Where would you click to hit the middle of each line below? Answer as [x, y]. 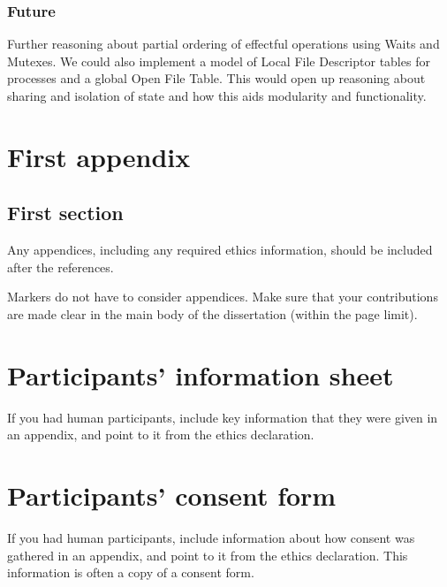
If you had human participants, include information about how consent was [211, 537]
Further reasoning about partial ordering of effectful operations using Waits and [223, 44]
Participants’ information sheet [201, 374]
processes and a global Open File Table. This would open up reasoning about [216, 78]
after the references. [61, 267]
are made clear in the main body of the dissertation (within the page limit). [212, 313]
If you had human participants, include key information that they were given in [223, 417]
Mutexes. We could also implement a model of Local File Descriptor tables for [219, 61]
